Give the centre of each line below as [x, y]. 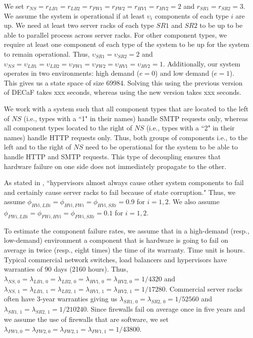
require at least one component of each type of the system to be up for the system [127, 44]
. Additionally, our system [202, 63]
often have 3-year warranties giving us [61, 299]
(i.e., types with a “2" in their [191, 128]
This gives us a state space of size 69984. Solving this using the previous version [123, 82]
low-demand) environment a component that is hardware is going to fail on [116, 240]
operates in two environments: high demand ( [72, 73]
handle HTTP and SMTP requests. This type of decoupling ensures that [112, 156]
